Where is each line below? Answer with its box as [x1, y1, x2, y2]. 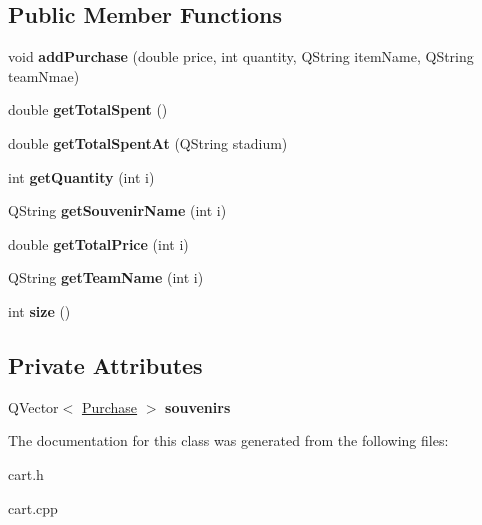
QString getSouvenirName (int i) [8, 200, 227, 221]
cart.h [8, 463, 44, 484]
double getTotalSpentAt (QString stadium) [8, 132, 288, 153]
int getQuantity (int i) [8, 166, 155, 187]
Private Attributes [8, 349, 203, 380]
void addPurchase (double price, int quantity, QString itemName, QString [8, 46, 474, 67]
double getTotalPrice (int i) [8, 233, 189, 254]
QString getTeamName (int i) [8, 267, 204, 288]
